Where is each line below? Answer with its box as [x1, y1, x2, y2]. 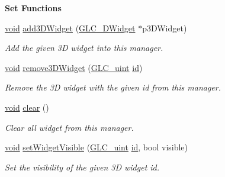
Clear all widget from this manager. [5, 121, 134, 133]
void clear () [5, 101, 49, 113]
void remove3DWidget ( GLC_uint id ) [5, 61, 143, 73]
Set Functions [5, 2, 62, 14]
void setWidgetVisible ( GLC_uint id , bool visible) [5, 141, 188, 153]
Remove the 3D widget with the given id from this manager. [5, 81, 221, 94]
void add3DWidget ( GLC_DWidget [5, 21, 136, 34]
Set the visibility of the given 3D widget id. [5, 160, 160, 173]
